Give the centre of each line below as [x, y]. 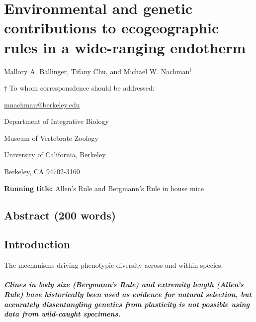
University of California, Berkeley [55, 155]
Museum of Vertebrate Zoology [51, 138]
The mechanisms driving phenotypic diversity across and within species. [114, 265]
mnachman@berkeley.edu [42, 104]
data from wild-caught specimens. [62, 314]
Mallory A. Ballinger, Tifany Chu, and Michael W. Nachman [97, 71]
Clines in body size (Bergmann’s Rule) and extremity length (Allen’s [124, 284]
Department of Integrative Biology [56, 121]
